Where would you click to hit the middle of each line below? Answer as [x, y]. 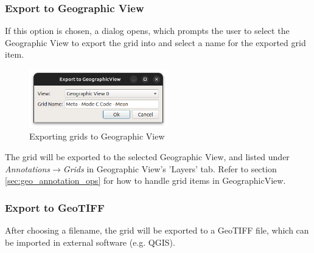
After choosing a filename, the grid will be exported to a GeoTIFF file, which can [157, 230]
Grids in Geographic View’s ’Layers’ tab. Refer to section [170, 168]
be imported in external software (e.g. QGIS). [90, 242]
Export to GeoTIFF [55, 207]
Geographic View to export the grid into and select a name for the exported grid [155, 42]
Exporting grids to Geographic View [97, 136]
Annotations [28, 168]
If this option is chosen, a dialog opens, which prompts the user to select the [147, 31]
